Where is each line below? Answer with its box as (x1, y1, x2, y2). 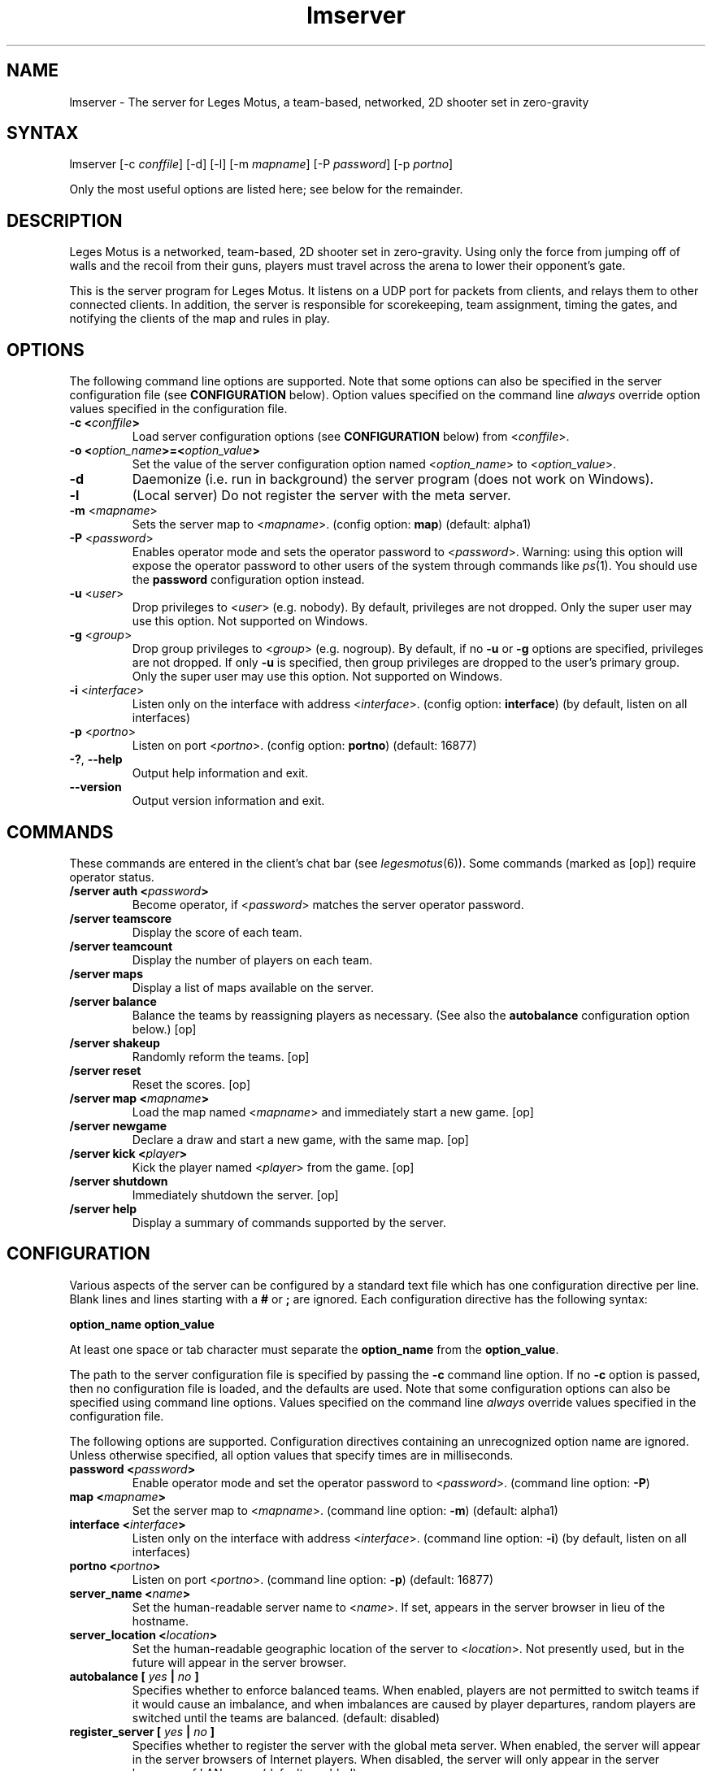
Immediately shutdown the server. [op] (132, 1187, 339, 1202)
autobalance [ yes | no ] (69, 1669, 199, 1683)
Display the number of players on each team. (132, 952, 373, 967)
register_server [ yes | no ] (69, 1724, 215, 1738)
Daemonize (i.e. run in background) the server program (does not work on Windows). (132, 471, 654, 488)
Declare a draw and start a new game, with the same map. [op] (132, 1132, 469, 1147)
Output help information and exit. (132, 766, 309, 781)
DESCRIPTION (7, 210, 123, 231)
